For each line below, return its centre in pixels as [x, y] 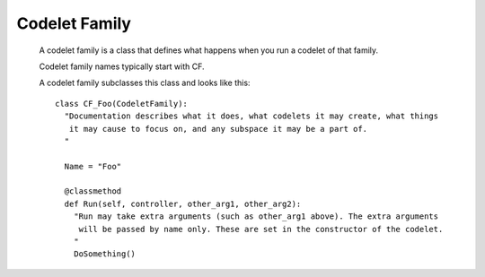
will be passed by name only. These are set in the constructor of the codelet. [261, 229]
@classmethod [93, 191]
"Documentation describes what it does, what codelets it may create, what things [251, 116]
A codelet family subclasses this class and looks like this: [145, 83]
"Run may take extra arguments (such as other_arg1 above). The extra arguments [256, 216]
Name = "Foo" [93, 166]
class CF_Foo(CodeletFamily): [122, 104]
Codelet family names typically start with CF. [122, 66]
